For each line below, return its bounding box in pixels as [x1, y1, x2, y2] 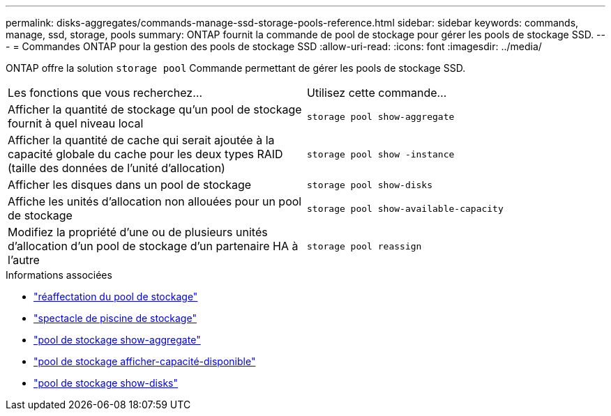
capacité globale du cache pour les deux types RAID [8, 147, 283, 161]
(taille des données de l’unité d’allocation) [8, 161, 225, 175]
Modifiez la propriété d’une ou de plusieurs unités [8, 225, 268, 239]
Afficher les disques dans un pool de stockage [8, 178, 252, 192]
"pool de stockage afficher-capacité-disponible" [33, 355, 256, 367]
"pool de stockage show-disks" [33, 377, 178, 389]
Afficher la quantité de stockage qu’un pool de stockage [8, 102, 302, 116]
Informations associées [6, 269, 112, 281]
